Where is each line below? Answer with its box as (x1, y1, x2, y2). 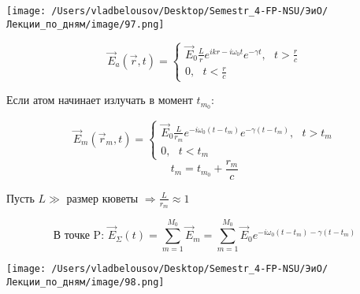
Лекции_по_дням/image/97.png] (6, 18, 165, 30)
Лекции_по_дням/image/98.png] (6, 277, 165, 288)
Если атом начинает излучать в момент (6, 91, 193, 108)
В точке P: (53, 230, 105, 242)
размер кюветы (66, 189, 139, 206)
